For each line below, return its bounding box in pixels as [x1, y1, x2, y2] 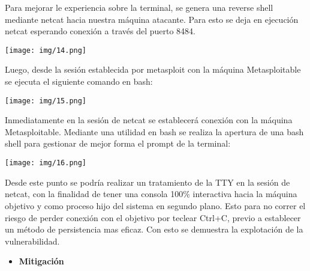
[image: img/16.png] [5, 159, 87, 168]
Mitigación [19, 255, 64, 267]
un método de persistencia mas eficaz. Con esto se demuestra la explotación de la [5, 223, 303, 236]
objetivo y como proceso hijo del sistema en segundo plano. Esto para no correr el [5, 199, 306, 212]
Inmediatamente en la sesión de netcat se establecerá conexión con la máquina [5, 114, 293, 126]
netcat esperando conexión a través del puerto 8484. [5, 25, 195, 37]
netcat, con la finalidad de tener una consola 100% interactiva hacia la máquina [5, 187, 297, 200]
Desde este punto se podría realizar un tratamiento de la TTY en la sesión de [5, 175, 290, 188]
